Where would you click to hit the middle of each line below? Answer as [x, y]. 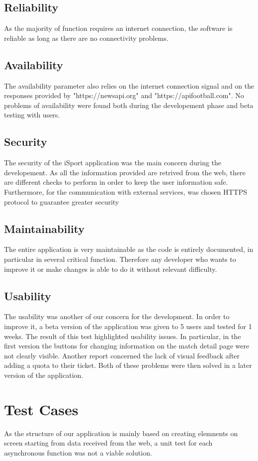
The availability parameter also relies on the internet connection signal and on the [129, 85]
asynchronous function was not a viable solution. [78, 452]
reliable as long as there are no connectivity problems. [86, 38]
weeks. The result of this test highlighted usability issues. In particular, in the [123, 336]
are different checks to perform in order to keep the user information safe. [116, 182]
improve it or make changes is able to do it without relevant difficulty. [111, 269]
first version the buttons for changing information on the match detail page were [127, 346]
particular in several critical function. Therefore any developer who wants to [120, 259]
